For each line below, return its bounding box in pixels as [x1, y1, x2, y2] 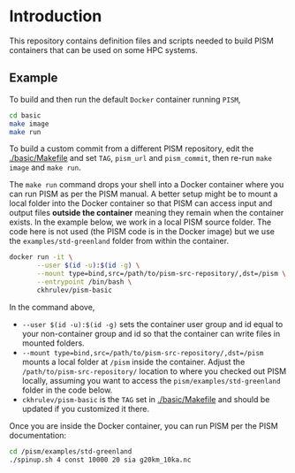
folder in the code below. [21, 385, 113, 395]
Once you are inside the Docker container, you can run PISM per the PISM [9, 420, 278, 431]
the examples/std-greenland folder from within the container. [9, 236, 230, 247]
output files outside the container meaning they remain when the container [9, 208, 284, 218]
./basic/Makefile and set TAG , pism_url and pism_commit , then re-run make [9, 153, 272, 164]
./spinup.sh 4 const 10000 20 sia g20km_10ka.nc [9, 455, 192, 464]
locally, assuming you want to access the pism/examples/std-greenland [21, 375, 281, 385]
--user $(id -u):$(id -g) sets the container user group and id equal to [21, 318, 284, 329]
